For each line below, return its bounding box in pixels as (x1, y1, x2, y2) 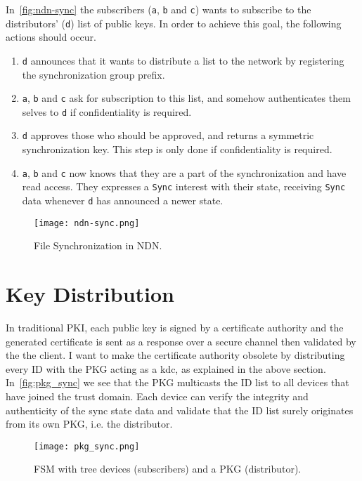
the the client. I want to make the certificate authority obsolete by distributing (6, 348, 345, 362)
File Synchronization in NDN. (34, 238, 162, 253)
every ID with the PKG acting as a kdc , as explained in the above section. (6, 361, 326, 376)
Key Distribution (6, 279, 174, 308)
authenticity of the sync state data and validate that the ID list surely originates (6, 402, 354, 417)
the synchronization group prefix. (22, 67, 165, 81)
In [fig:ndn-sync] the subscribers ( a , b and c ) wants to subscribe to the (6, 2, 311, 16)
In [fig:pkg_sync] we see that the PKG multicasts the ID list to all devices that (6, 375, 349, 390)
